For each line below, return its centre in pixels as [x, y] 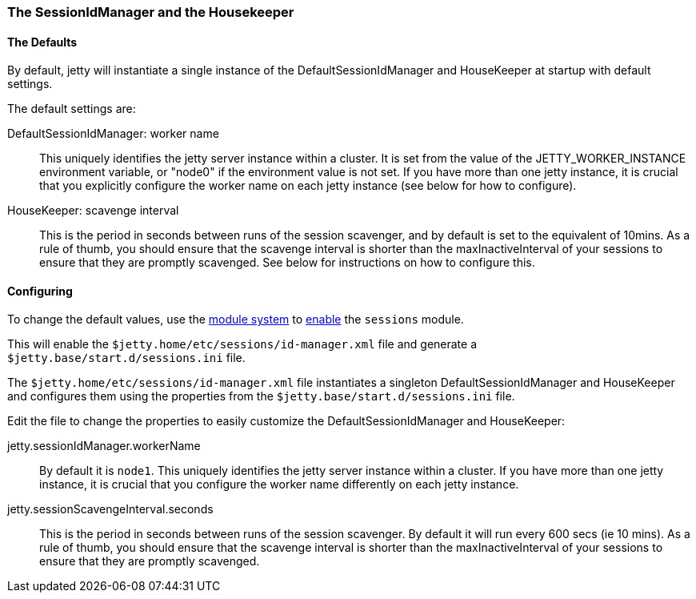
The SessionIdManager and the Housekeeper [151, 12]
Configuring [40, 291]
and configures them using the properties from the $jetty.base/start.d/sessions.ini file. [261, 396]
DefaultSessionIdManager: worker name [113, 134]
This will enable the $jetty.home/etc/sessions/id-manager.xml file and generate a [242, 344]
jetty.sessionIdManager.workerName [104, 446]
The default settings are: [72, 109]
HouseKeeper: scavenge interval [93, 211]
